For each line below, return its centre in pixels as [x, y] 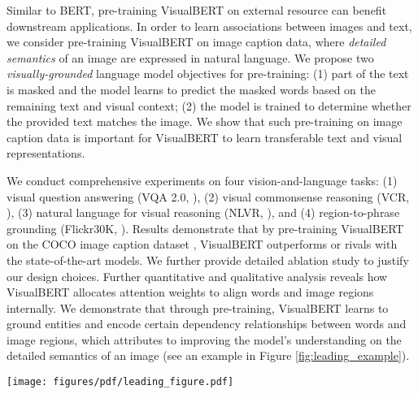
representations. [46, 153]
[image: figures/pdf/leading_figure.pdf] [120, 382]
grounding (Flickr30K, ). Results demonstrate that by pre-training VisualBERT [205, 228]
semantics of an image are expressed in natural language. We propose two [190, 57]
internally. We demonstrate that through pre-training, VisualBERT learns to [198, 307]
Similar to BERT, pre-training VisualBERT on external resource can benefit [197, 10]
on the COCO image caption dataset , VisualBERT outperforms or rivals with [202, 244]
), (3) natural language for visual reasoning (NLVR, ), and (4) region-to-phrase [203, 212]
